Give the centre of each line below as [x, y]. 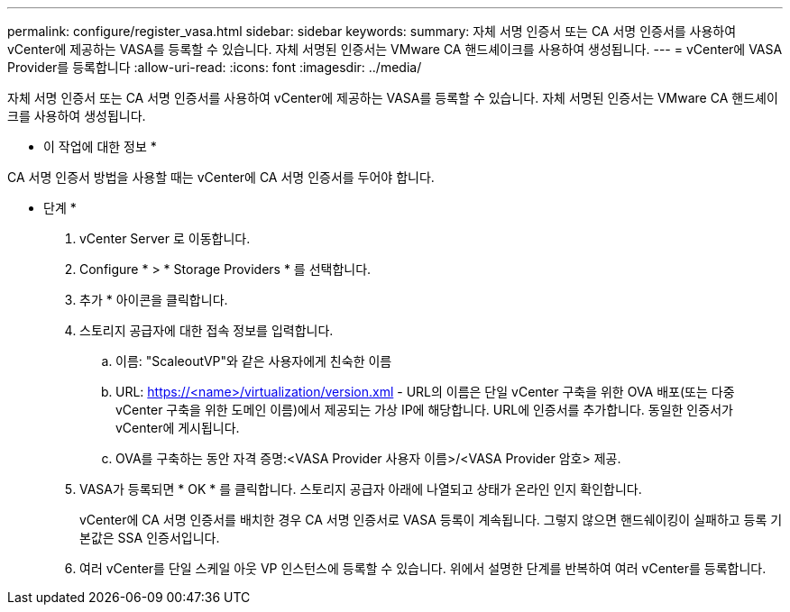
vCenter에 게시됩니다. [178, 428]
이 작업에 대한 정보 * [100, 146]
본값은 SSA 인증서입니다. [150, 538]
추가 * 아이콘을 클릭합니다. [154, 300]
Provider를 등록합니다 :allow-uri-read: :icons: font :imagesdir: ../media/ [215, 67]
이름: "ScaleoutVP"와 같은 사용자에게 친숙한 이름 [254, 361]
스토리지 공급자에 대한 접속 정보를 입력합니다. [207, 330]
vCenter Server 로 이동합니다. [165, 238]
